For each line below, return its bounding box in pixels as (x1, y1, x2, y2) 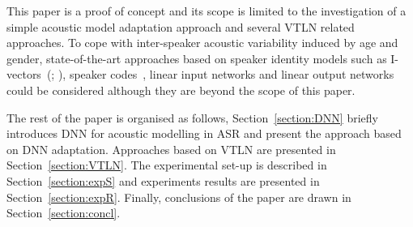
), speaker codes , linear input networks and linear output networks (57, 66, 394, 83)
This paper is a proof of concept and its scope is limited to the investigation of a (6, 2, 407, 19)
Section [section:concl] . (6, 204, 121, 221)
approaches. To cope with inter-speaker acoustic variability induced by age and (6, 34, 398, 51)
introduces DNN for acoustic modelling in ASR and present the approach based (6, 125, 402, 142)
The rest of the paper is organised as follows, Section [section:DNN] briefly (6, 109, 378, 126)
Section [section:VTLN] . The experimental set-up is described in (6, 156, 327, 173)
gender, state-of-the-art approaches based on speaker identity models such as (6, 49, 387, 66)
